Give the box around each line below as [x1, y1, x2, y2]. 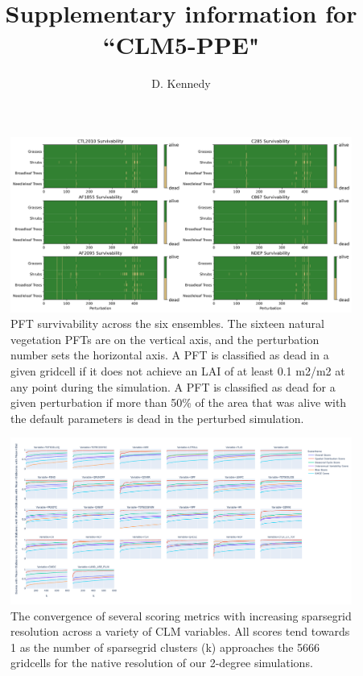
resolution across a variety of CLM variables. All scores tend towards [10, 623, 350, 640]
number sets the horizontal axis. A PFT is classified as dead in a [10, 346, 329, 363]
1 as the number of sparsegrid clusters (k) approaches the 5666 [10, 638, 320, 655]
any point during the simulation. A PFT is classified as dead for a [10, 378, 336, 395]
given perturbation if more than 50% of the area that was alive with [10, 394, 347, 411]
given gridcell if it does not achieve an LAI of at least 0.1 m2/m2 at [10, 363, 345, 379]
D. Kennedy [151, 75, 211, 92]
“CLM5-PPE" [102, 28, 260, 61]
